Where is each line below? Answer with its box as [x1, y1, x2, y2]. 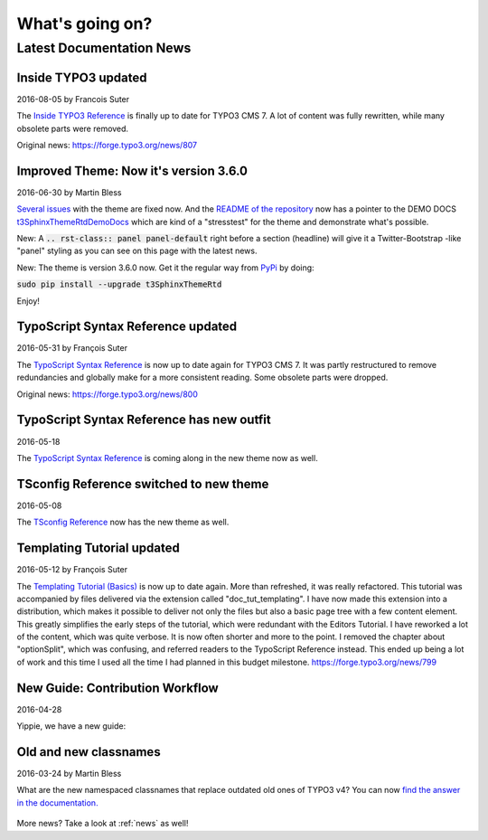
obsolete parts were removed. [16, 123, 129, 134]
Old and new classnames [16, 744, 162, 760]
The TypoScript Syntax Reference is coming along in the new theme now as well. [16, 452, 318, 463]
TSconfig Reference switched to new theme [16, 476, 269, 492]
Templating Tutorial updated [16, 541, 180, 556]
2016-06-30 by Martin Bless [16, 186, 122, 198]
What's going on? [16, 14, 153, 33]
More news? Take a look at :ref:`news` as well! [16, 818, 189, 829]
